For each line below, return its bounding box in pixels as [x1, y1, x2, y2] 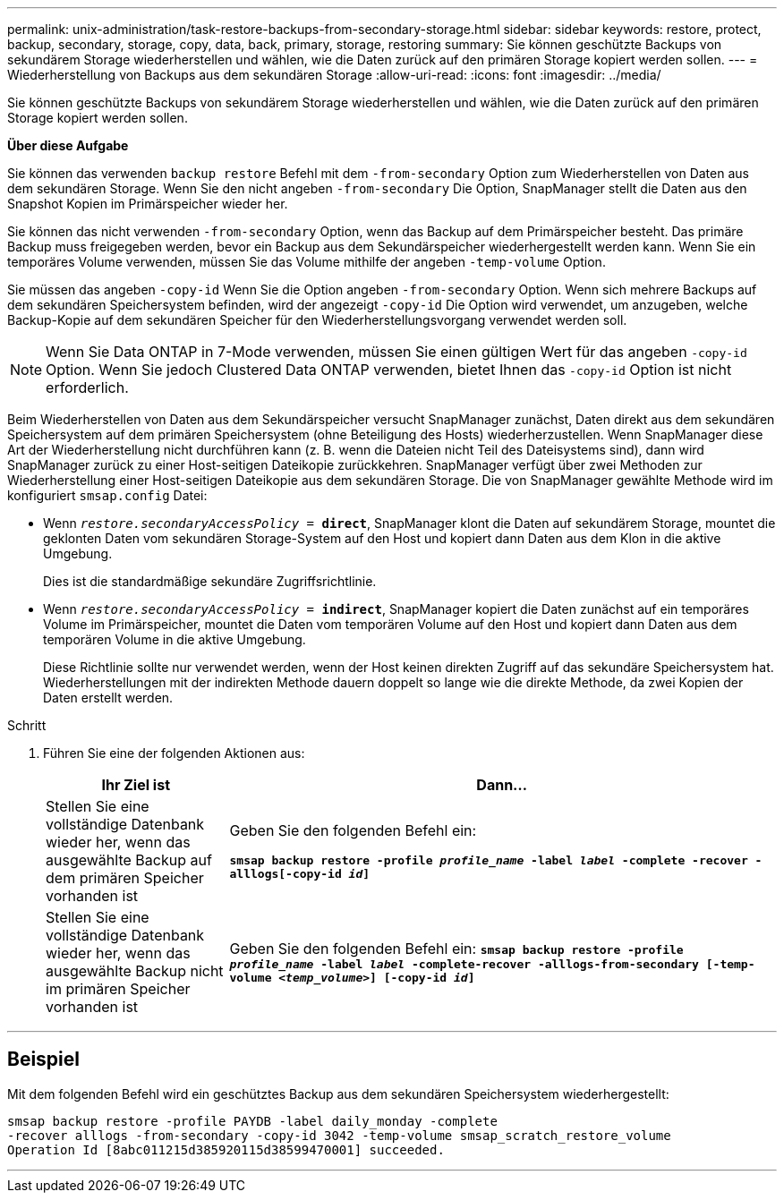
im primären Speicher [46, 980, 191, 998]
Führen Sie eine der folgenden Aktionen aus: [43, 745, 305, 761]
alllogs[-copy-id [229, 867, 342, 881]
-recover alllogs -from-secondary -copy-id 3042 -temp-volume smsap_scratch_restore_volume [7, 1128, 671, 1143]
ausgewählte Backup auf [46, 851, 212, 869]
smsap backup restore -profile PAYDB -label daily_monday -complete [7, 1113, 498, 1128]
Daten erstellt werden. [43, 690, 174, 705]
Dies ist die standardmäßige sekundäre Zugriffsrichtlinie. [43, 574, 377, 589]
